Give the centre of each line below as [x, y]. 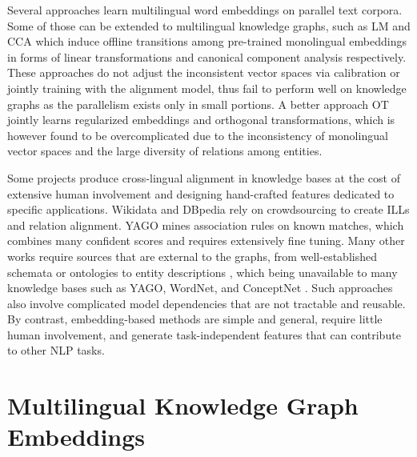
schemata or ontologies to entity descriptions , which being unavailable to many [202, 272]
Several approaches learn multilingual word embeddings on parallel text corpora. [205, 10]
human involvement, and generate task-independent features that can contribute [204, 334]
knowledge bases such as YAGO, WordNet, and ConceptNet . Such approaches [200, 288]
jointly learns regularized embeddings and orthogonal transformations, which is [201, 120]
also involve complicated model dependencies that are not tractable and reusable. [206, 303]
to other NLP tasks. [56, 350]
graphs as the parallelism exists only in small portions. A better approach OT [198, 104]
